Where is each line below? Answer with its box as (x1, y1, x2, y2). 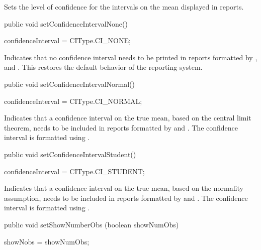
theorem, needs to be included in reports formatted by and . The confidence (4, 122, 238, 133)
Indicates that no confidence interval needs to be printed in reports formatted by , (4, 52, 257, 62)
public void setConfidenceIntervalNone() (4, 18, 128, 29)
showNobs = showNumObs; (4, 236, 90, 246)
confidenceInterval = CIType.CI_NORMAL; (4, 95, 142, 106)
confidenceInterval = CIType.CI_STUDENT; (4, 166, 145, 176)
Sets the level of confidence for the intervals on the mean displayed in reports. (4, 2, 244, 12)
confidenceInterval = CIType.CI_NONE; (4, 35, 131, 46)
